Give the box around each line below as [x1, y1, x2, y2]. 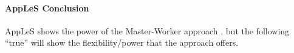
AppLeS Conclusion [5, 1, 89, 14]
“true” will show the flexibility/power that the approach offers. [5, 36, 239, 49]
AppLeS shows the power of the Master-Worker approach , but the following [5, 24, 290, 37]
